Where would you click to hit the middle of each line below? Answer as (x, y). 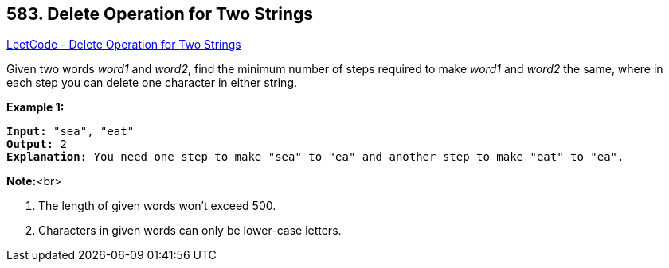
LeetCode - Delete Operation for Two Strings (124, 45)
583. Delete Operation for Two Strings (160, 14)
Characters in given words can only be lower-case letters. (190, 231)
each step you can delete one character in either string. (152, 83)
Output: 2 (37, 144)
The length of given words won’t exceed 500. (157, 206)
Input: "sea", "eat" (70, 132)
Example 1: (35, 107)
